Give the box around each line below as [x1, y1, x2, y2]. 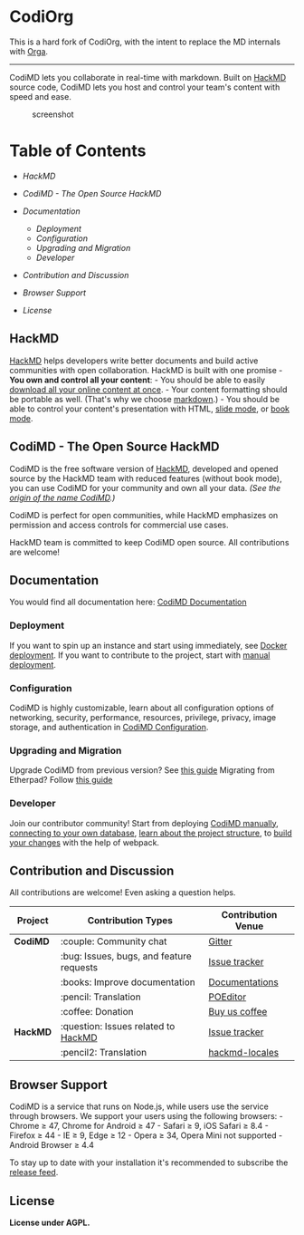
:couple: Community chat [60, 935, 167, 948]
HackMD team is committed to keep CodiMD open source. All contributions [9, 536, 290, 547]
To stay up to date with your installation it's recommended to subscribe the [9, 1157, 289, 1168]
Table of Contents [9, 140, 147, 161]
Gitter [207, 935, 233, 948]
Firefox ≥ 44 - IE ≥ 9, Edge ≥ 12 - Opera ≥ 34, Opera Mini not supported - [9, 1130, 283, 1141]
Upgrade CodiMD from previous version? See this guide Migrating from [9, 765, 275, 776]
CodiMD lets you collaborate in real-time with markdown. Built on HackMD [9, 72, 287, 82]
